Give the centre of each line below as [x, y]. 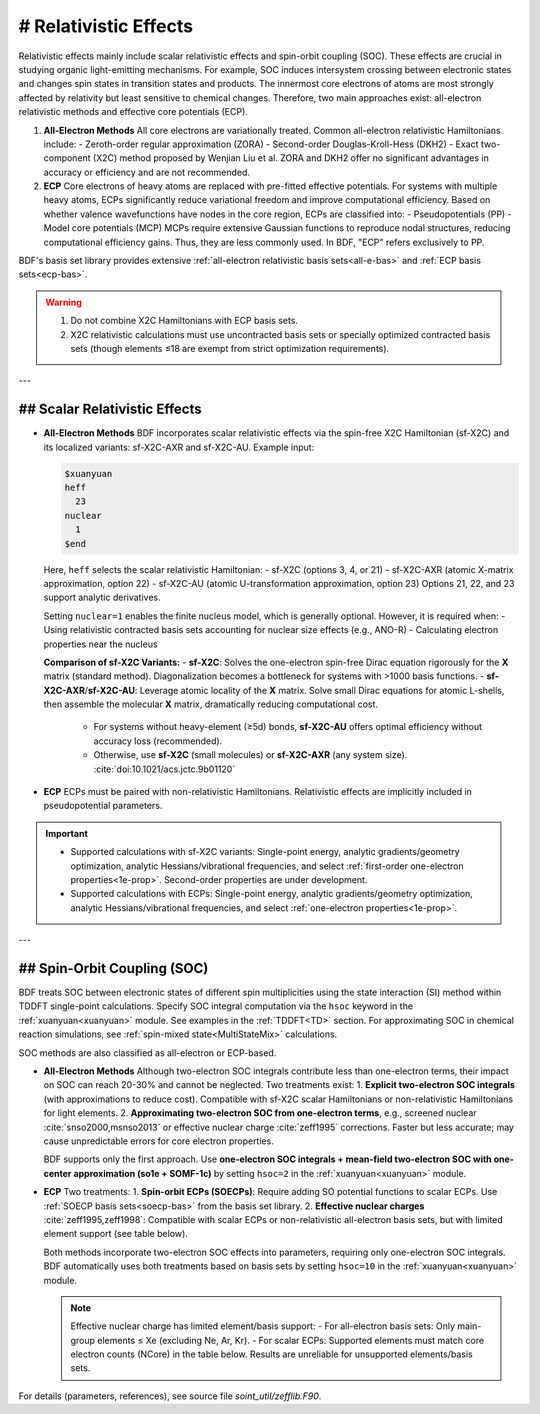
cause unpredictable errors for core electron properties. [158, 1141]
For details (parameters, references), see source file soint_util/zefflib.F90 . [170, 1396]
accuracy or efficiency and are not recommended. [146, 172]
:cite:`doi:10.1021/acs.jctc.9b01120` [164, 769]
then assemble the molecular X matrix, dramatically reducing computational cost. [211, 704]
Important [67, 833]
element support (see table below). [116, 1234]
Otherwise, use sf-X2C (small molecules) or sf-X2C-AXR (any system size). [250, 755]
